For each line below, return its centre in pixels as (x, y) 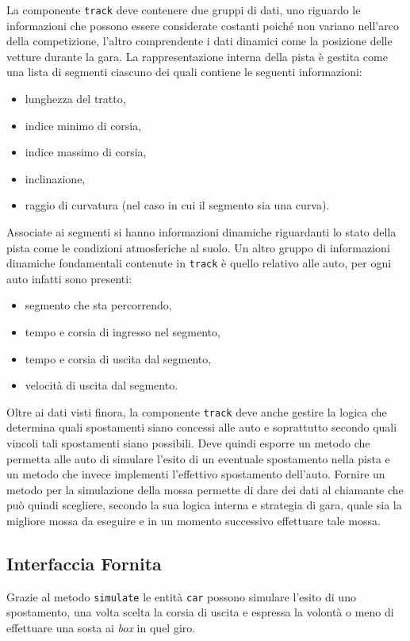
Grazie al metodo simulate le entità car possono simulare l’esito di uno (181, 596)
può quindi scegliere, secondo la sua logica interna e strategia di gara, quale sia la (204, 505)
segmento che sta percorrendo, (98, 305)
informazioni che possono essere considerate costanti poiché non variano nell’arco (203, 25)
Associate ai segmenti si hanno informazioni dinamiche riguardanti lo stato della (201, 232)
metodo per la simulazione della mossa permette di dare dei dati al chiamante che (205, 489)
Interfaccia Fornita (84, 564)
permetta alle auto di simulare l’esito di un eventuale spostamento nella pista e (198, 458)
